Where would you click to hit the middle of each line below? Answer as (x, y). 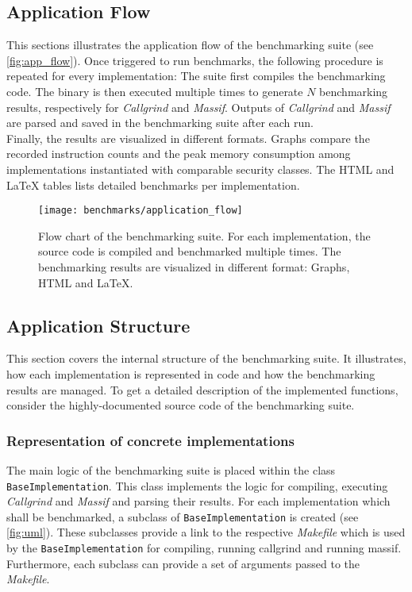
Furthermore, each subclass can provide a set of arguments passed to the (183, 563)
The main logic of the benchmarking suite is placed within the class (171, 469)
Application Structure (98, 325)
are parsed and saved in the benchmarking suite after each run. (160, 123)
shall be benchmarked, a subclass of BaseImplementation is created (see (183, 516)
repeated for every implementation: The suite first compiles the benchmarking (196, 76)
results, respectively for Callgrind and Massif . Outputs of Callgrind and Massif (198, 107)
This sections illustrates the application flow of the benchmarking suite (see (190, 45)
